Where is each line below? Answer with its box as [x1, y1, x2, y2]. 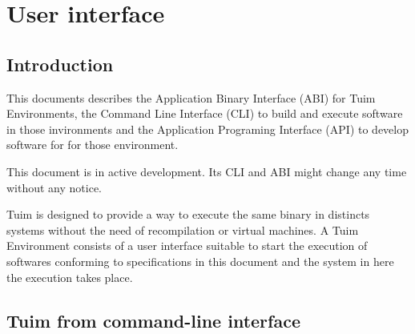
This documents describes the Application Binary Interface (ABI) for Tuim [6, 89, 376, 106]
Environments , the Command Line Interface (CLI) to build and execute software [6, 105, 403, 122]
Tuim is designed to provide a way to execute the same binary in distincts [6, 206, 370, 223]
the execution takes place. [6, 268, 133, 285]
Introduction [6, 51, 114, 76]
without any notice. [6, 179, 103, 195]
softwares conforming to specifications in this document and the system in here [6, 252, 394, 269]
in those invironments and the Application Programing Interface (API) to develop [6, 120, 409, 137]
